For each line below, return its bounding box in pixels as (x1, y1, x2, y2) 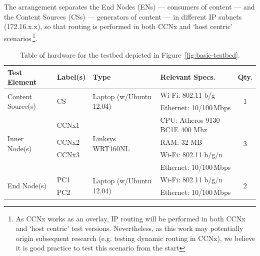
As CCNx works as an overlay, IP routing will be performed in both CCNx (15, 213, 245, 223)
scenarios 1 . (4, 31, 37, 43)
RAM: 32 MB (160, 137, 202, 147)
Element (7, 77, 36, 87)
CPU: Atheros (160, 114, 203, 125)
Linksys (92, 133, 116, 144)
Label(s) (56, 72, 86, 82)
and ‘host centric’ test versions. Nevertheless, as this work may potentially (15, 223, 243, 233)
